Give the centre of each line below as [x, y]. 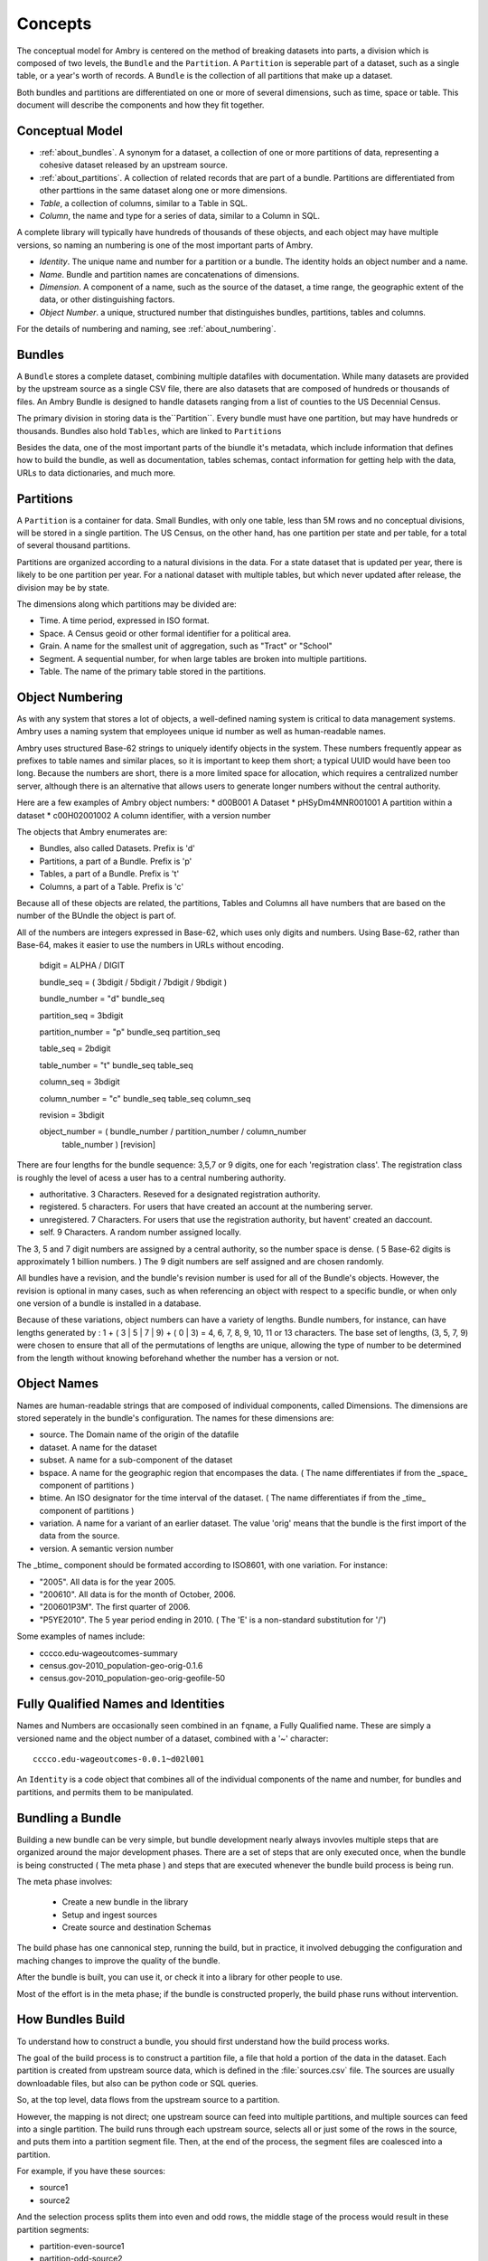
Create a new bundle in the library [125, 1902]
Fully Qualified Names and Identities [121, 1704]
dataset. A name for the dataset [98, 1447]
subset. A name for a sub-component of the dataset [136, 1460]
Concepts [54, 24]
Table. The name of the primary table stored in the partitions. [153, 671]
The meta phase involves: [65, 1881]
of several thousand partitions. [74, 545]
